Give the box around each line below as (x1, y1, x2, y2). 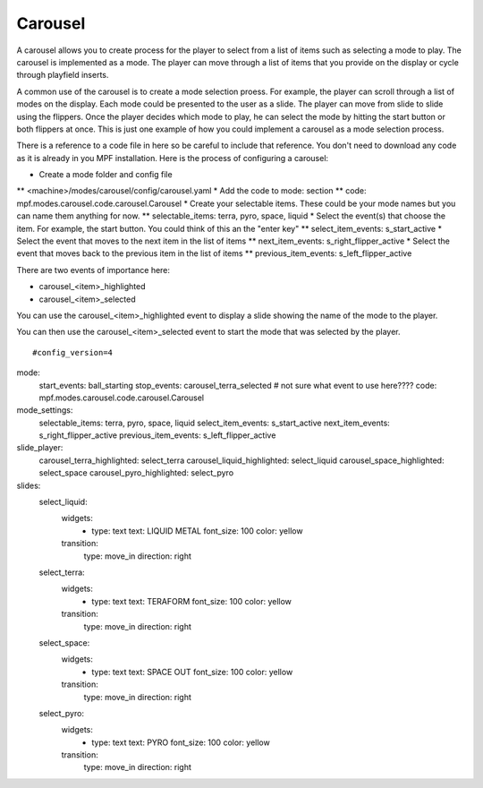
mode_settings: (16, 405, 73, 415)
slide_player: (16, 442, 64, 453)
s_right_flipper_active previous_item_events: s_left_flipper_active (38, 430, 276, 441)
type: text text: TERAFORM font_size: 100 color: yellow (91, 595, 292, 606)
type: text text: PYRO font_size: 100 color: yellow (91, 737, 270, 748)
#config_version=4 (32, 347, 114, 357)
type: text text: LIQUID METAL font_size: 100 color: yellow (91, 525, 303, 536)
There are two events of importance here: (16, 264, 170, 275)
